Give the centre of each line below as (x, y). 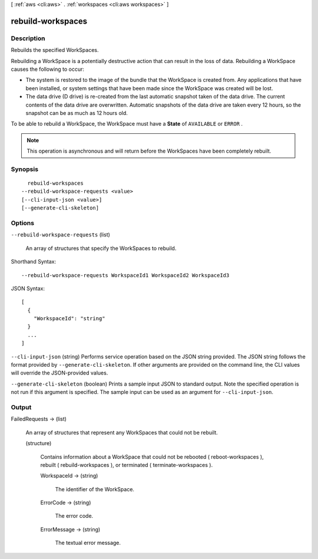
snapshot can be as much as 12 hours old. (77, 113)
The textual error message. (88, 543)
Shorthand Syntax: (33, 262)
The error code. (74, 516)
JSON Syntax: (28, 288)
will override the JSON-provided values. (59, 373)
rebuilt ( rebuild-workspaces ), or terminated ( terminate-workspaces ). (127, 465)
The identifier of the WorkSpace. (95, 489)
